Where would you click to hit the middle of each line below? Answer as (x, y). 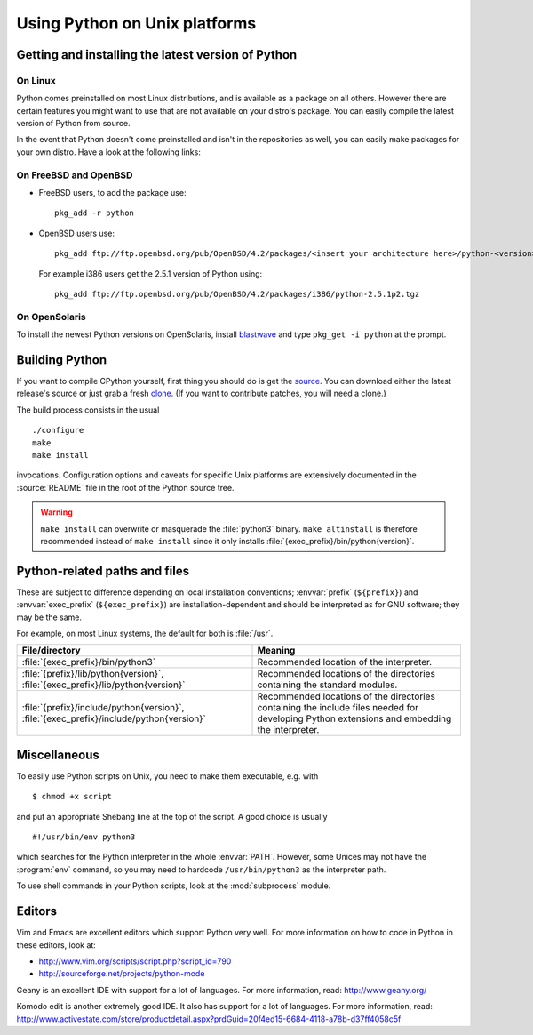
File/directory (51, 651)
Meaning (276, 651)
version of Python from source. (73, 124)
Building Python (61, 360)
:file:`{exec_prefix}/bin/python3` (88, 662)
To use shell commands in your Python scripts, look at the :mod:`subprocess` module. (174, 886)
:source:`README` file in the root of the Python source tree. (125, 487)
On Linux (36, 80)
